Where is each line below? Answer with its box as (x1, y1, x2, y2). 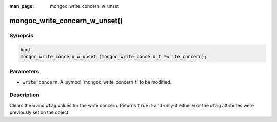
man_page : (9, 3, 34, 9)
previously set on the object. (9, 109, 70, 115)
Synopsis (9, 32, 33, 39)
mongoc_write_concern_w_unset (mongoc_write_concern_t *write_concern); (20, 54, 207, 59)
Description (9, 91, 39, 98)
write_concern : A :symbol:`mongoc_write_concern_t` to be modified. (22, 78, 172, 85)
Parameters (9, 68, 39, 75)
